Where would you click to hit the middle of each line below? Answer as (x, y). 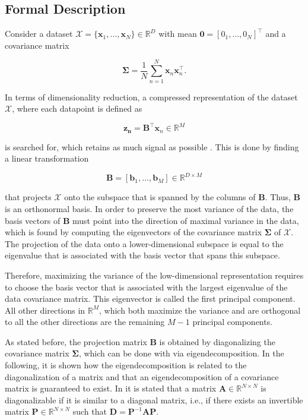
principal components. (233, 322)
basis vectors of (33, 220)
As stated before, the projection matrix (76, 341)
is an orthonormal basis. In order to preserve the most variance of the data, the (149, 208)
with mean (178, 34)
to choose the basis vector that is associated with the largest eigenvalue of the (146, 287)
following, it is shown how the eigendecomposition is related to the (126, 365)
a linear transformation (47, 158)
